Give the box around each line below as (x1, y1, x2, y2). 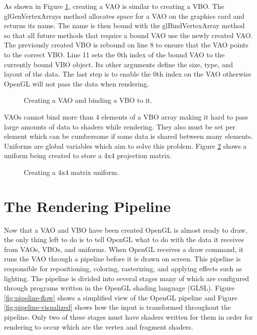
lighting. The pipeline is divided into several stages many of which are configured (4, 273, 249, 283)
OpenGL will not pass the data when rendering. (4, 78, 149, 88)
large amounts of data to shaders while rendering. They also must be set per (4, 121, 236, 131)
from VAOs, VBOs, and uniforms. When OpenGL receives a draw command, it (4, 244, 244, 254)
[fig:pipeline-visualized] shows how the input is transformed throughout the (4, 302, 231, 312)
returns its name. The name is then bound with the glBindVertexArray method (4, 20, 245, 31)
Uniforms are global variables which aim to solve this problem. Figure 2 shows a (4, 140, 247, 151)
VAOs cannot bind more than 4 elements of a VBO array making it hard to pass (4, 111, 248, 122)
